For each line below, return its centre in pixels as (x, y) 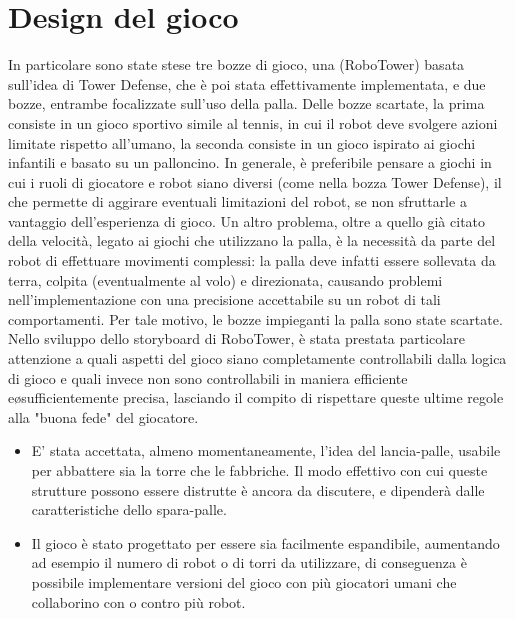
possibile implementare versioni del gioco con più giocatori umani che (244, 581)
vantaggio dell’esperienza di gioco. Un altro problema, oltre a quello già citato (247, 220)
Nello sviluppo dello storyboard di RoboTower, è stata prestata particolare (236, 338)
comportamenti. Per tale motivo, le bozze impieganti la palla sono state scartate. (255, 318)
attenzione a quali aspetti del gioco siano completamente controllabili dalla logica (257, 358)
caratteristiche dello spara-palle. (129, 509)
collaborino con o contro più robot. (138, 601)
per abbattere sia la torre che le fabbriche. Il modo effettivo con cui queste (259, 470)
